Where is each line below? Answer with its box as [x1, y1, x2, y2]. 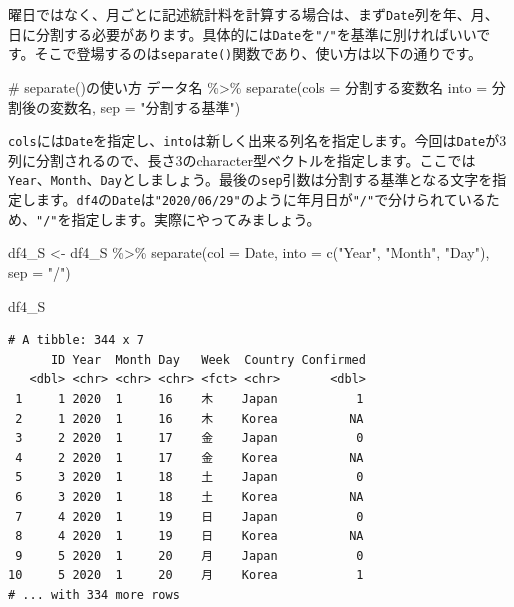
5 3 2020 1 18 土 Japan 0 [15, 470, 364, 485]
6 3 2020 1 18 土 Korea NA [15, 489, 364, 504]
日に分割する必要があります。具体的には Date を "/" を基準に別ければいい [8, 23, 477, 44]
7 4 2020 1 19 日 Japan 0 [15, 509, 364, 524]
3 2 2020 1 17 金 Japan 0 [15, 431, 364, 446]
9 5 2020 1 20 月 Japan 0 [15, 548, 364, 563]
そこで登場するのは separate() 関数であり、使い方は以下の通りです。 [34, 43, 483, 64]
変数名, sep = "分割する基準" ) [49, 96, 241, 117]
